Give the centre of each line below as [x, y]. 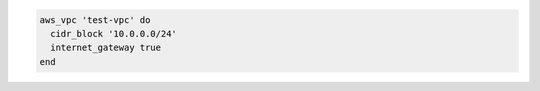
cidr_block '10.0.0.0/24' [113, 33]
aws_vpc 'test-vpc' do [95, 19]
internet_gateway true [106, 48]
